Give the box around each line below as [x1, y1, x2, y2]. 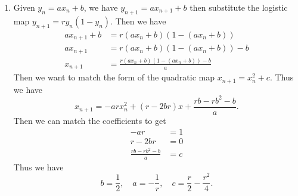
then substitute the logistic [190, 1, 288, 13]
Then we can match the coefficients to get [13, 114, 166, 126]
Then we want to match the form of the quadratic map [13, 71, 215, 83]
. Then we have [110, 14, 166, 27]
